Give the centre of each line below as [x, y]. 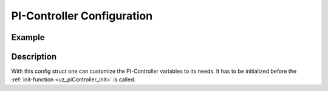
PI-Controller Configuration [82, 16]
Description [34, 57]
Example [28, 37]
